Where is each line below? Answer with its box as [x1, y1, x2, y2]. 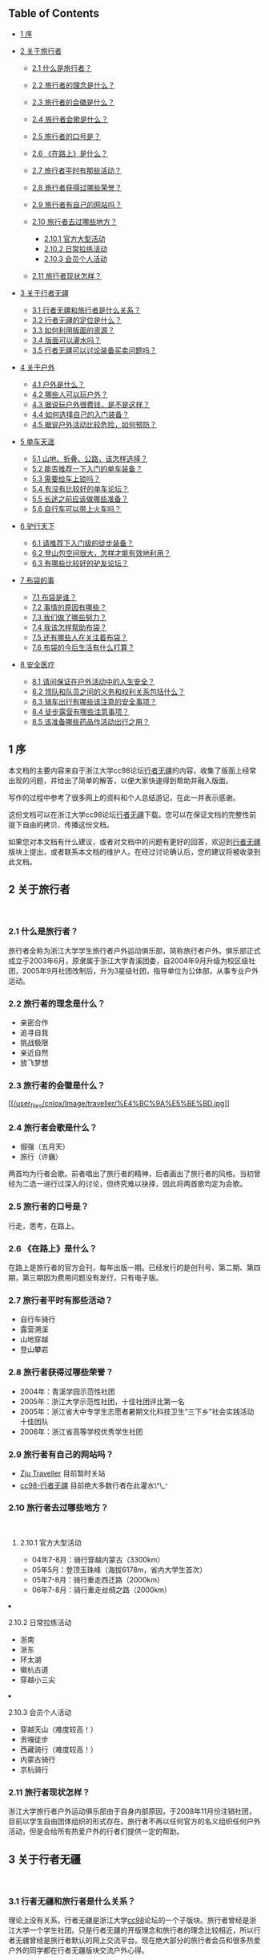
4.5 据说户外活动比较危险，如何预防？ [31, 419, 158, 429]
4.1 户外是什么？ [31, 379, 86, 389]
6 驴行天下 [19, 521, 55, 530]
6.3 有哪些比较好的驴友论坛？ [31, 558, 130, 568]
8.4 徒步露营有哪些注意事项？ [31, 707, 130, 717]
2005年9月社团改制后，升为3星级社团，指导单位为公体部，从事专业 [22, 966, 245, 975]
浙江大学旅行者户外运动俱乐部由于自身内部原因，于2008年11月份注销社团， [8, 1807, 256, 1816]
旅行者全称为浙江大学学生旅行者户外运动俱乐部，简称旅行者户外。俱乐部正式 [8, 945, 261, 955]
